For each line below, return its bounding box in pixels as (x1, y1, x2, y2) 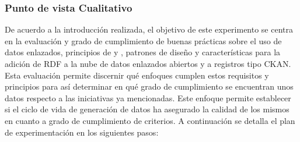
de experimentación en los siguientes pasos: (5, 126, 159, 138)
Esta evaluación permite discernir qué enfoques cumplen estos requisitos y (5, 69, 269, 81)
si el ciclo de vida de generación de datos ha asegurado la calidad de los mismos (5, 103, 289, 115)
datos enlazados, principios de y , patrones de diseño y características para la (5, 46, 281, 58)
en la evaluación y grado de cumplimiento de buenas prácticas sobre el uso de (5, 34, 282, 47)
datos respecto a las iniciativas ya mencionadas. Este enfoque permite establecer (5, 91, 291, 104)
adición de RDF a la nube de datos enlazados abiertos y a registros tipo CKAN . (5, 58, 291, 69)
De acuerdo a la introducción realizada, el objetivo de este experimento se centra (5, 23, 294, 35)
